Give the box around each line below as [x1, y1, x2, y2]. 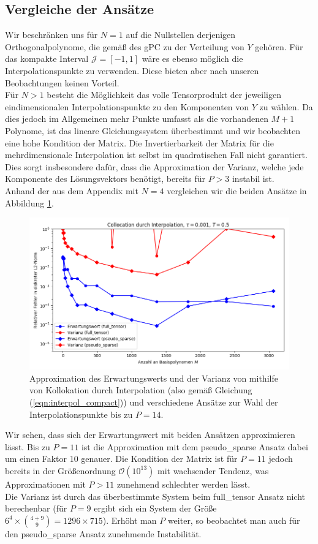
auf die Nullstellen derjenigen [126, 28, 236, 41]
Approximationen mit [5, 477, 86, 490]
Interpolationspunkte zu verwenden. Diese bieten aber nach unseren [5, 64, 259, 77]
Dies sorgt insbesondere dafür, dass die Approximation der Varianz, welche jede [5, 160, 304, 173]
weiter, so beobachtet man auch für [167, 513, 300, 526]
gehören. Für [255, 40, 303, 53]
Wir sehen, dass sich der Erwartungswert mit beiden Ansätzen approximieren [5, 428, 295, 441]
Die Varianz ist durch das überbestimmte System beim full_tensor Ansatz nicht [5, 489, 306, 502]
